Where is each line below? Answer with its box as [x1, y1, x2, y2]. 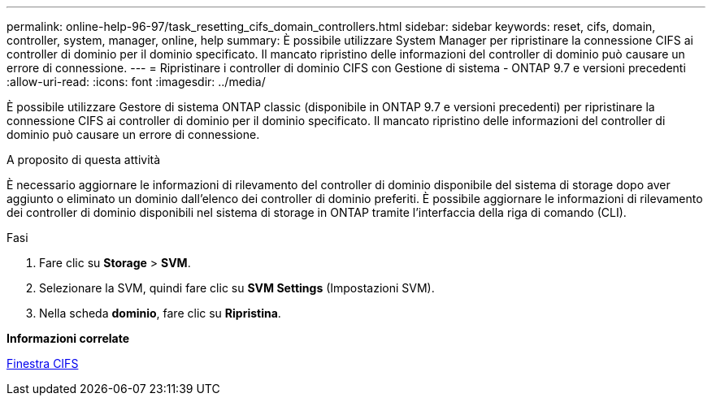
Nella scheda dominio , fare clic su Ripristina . [39, 306, 281, 320]
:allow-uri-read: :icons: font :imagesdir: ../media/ [7, 75, 266, 89]
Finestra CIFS [7, 357, 79, 370]
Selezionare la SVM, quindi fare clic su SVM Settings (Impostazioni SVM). [39, 281, 435, 295]
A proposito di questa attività [7, 153, 161, 166]
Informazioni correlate [7, 331, 130, 345]
